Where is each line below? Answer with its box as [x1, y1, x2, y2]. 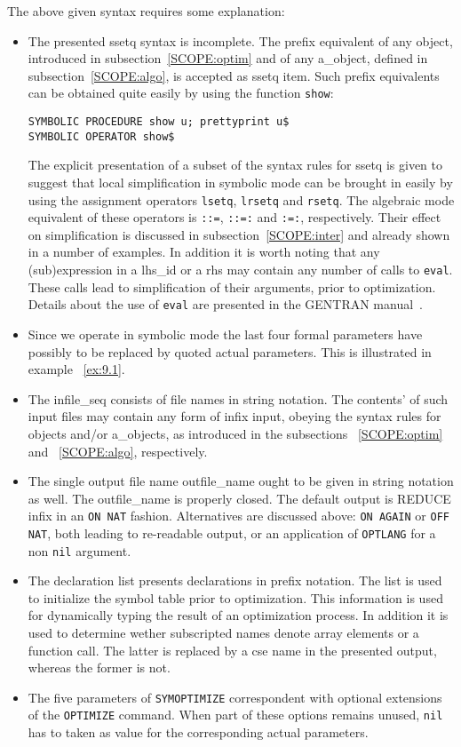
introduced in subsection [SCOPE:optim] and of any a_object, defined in [28, 49, 428, 68]
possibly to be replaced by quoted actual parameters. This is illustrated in [28, 342, 432, 361]
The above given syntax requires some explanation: [7, 2, 285, 20]
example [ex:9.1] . [28, 360, 125, 378]
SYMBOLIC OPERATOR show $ [28, 130, 175, 143]
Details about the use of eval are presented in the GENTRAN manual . [28, 295, 423, 314]
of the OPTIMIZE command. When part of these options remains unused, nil [28, 705, 443, 724]
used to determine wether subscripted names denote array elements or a [28, 624, 419, 642]
